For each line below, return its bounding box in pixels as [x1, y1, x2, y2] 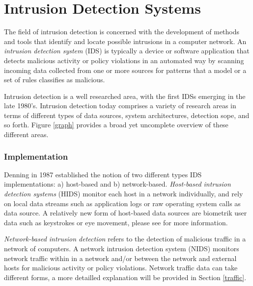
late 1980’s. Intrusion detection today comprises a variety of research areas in [4, 100, 236, 111]
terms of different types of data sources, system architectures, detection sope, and [4, 110, 250, 120]
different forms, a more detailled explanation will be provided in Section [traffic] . [4, 272, 247, 282]
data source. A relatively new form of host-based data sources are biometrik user [4, 208, 247, 218]
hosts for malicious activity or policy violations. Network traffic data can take [4, 262, 238, 273]
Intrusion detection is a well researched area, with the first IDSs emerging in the [4, 91, 246, 101]
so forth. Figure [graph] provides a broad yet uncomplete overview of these [4, 119, 228, 130]
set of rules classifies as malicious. [4, 74, 105, 85]
